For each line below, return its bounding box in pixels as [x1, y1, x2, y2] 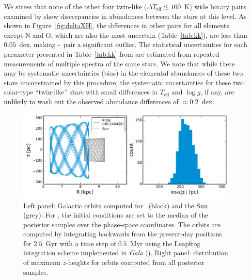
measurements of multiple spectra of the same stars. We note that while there [4, 58, 235, 68]
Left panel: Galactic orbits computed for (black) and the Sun [23, 200, 208, 210]
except [4, 30, 23, 40]
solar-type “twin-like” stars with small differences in [4, 87, 158, 97]
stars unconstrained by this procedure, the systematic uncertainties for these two [4, 77, 244, 87]
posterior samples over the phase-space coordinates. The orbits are [23, 219, 221, 229]
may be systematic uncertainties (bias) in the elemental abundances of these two [4, 68, 243, 78]
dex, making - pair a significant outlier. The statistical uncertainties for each [19, 39, 248, 49]
